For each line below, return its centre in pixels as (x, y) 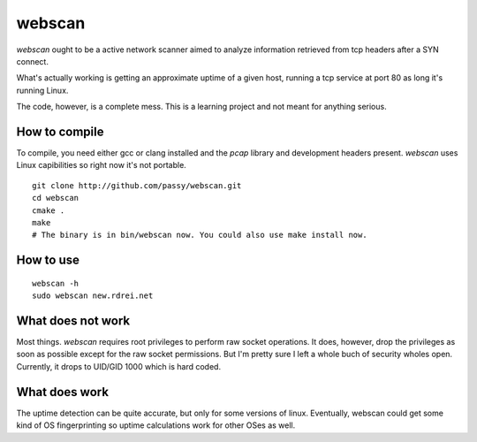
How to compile (60, 131)
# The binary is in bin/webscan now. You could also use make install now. (200, 235)
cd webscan (56, 198)
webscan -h (56, 283)
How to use (48, 260)
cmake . (49, 210)
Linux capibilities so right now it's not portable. (102, 165)
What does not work (73, 320)
